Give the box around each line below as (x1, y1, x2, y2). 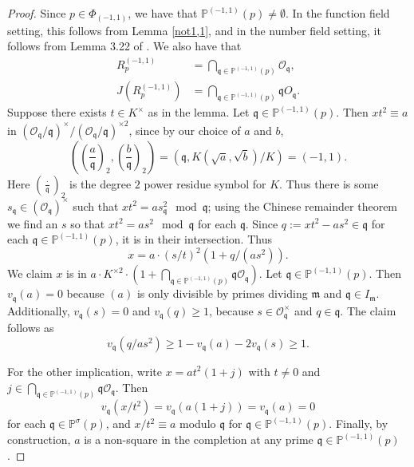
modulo (179, 415, 216, 432)
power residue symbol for (144, 175, 266, 192)
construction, (7, 431, 71, 448)
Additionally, (7, 302, 70, 319)
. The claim (340, 302, 396, 319)
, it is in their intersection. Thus (115, 231, 272, 247)
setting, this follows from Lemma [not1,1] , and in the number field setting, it (7, 22, 381, 38)
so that (70, 215, 105, 232)
